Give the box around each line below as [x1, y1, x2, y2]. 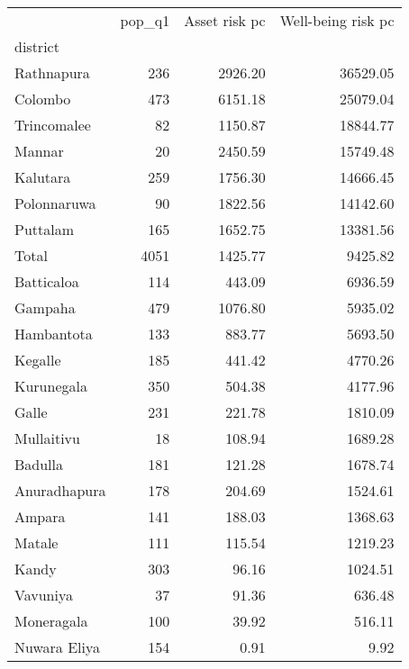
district [14, 36, 59, 57]
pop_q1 [120, 10, 170, 31]
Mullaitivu [14, 428, 80, 448]
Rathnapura [14, 62, 90, 83]
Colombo [14, 88, 71, 109]
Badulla [14, 454, 64, 475]
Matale [14, 532, 59, 553]
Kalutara [14, 167, 71, 187]
